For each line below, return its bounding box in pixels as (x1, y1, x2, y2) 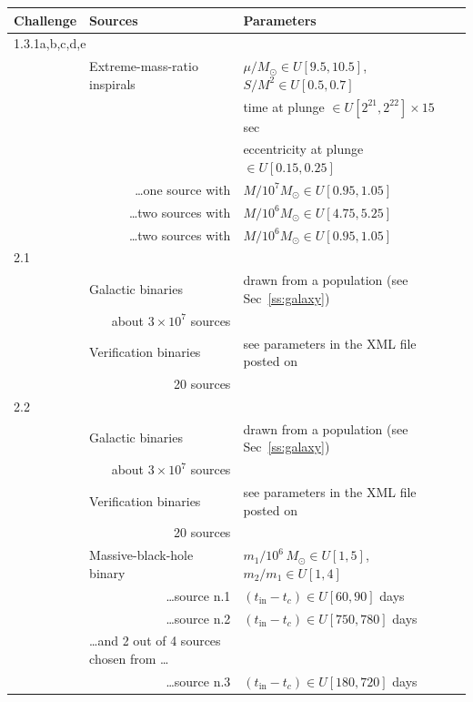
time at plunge (243, 97, 325, 116)
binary (89, 563, 126, 582)
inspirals (89, 74, 136, 93)
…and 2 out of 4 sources (89, 631, 221, 650)
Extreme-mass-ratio (89, 56, 198, 76)
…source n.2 (166, 608, 231, 627)
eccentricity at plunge (243, 139, 364, 158)
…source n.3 (166, 671, 231, 690)
